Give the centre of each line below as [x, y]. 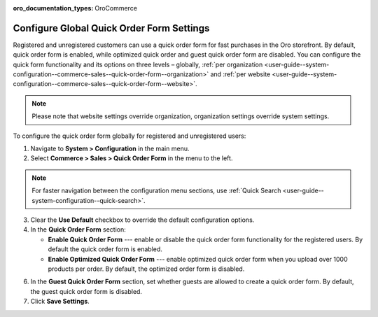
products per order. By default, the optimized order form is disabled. [146, 269]
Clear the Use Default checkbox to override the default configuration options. [142, 220]
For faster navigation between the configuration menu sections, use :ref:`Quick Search [156, 191]
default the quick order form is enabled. [105, 249]
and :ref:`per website [240, 74]
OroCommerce [116, 8]
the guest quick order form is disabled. [86, 291]
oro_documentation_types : [53, 8]
